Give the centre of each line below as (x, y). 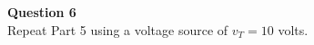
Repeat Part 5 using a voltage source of (118, 29)
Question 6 (42, 12)
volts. (293, 29)
